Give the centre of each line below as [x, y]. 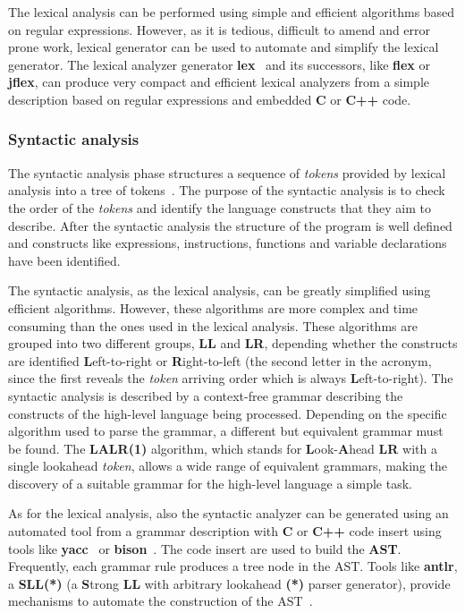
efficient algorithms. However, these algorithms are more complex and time [213, 307]
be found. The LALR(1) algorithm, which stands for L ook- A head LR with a [223, 448]
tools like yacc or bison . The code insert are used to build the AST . [205, 548]
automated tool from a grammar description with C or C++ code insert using [225, 531]
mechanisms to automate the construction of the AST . [161, 601]
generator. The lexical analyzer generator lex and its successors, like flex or [220, 64]
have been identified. [64, 260]
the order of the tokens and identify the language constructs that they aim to [220, 207]
